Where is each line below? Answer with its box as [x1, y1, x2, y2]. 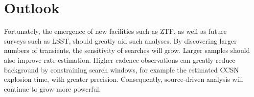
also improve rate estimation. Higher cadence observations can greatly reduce [4, 54, 235, 65]
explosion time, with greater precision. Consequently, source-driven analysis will [4, 74, 243, 84]
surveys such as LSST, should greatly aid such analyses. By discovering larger [4, 35, 237, 46]
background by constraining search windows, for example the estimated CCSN [4, 64, 239, 74]
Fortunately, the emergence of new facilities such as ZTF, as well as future [4, 26, 227, 36]
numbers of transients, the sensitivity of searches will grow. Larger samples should [4, 45, 250, 55]
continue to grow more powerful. [4, 83, 101, 94]
